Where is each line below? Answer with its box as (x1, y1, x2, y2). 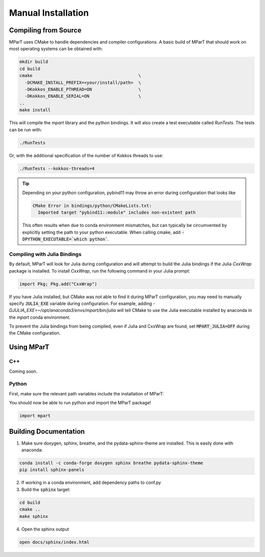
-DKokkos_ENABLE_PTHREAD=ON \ (25, 86, 141, 92)
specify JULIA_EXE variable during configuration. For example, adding (9, 300, 152, 306)
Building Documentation (9, 427, 85, 436)
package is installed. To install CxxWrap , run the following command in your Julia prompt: (9, 268, 190, 274)
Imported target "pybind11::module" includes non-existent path (37, 210, 196, 216)
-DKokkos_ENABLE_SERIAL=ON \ (25, 93, 141, 99)
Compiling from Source (9, 26, 82, 34)
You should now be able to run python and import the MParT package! (9, 400, 152, 406)
